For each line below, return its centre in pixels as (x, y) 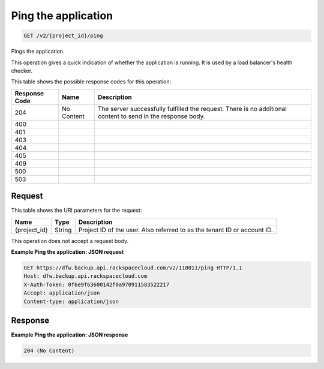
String (63, 230)
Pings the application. (38, 52)
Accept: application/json (62, 293)
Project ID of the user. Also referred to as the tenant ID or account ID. (175, 230)
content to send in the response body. (151, 116)
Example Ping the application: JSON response (70, 335)
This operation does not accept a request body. (70, 241)
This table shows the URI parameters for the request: (76, 211)
